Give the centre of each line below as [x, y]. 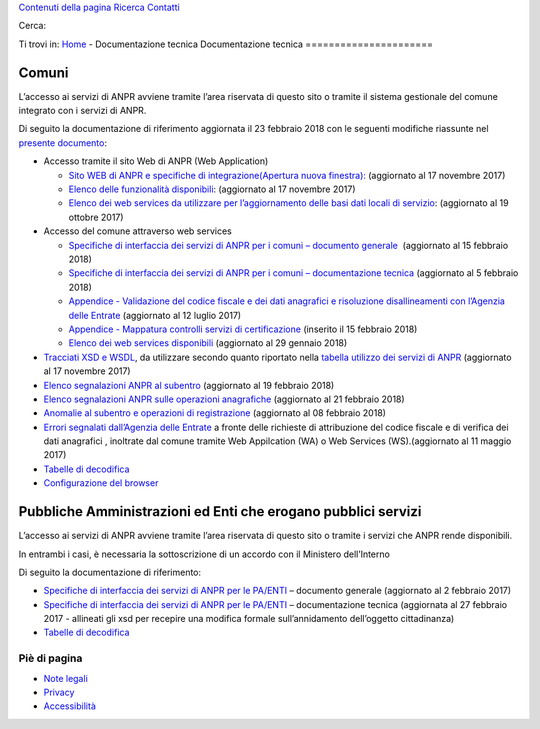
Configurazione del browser [101, 483]
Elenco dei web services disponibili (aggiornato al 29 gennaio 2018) [208, 343]
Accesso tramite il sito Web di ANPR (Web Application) [156, 161]
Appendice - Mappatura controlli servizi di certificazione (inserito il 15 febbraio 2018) [243, 329]
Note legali [66, 678]
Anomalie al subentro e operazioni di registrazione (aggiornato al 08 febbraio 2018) [215, 413]
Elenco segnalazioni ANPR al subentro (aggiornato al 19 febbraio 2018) [189, 385]
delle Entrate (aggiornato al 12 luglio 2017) [155, 315]
